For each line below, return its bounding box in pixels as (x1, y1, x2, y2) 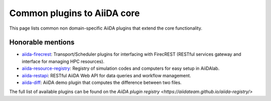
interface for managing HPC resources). (22, 58, 105, 64)
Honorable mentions (9, 38, 75, 47)
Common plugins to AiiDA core (9, 8, 140, 19)
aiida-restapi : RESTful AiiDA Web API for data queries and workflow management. (22, 72, 191, 78)
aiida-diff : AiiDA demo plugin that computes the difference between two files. (22, 79, 182, 85)
